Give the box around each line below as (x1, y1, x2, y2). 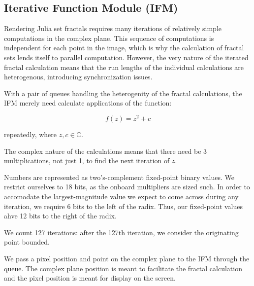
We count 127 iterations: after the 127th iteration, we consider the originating (4, 227, 239, 237)
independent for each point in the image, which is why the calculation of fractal (4, 42, 244, 53)
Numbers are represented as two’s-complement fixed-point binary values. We (4, 172, 234, 182)
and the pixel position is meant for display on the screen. (4, 273, 176, 283)
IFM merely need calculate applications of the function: (4, 98, 172, 108)
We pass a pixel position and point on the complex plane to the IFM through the (4, 253, 250, 263)
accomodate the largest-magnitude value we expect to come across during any (4, 191, 239, 201)
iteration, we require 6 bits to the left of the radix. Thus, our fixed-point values (4, 201, 243, 211)
